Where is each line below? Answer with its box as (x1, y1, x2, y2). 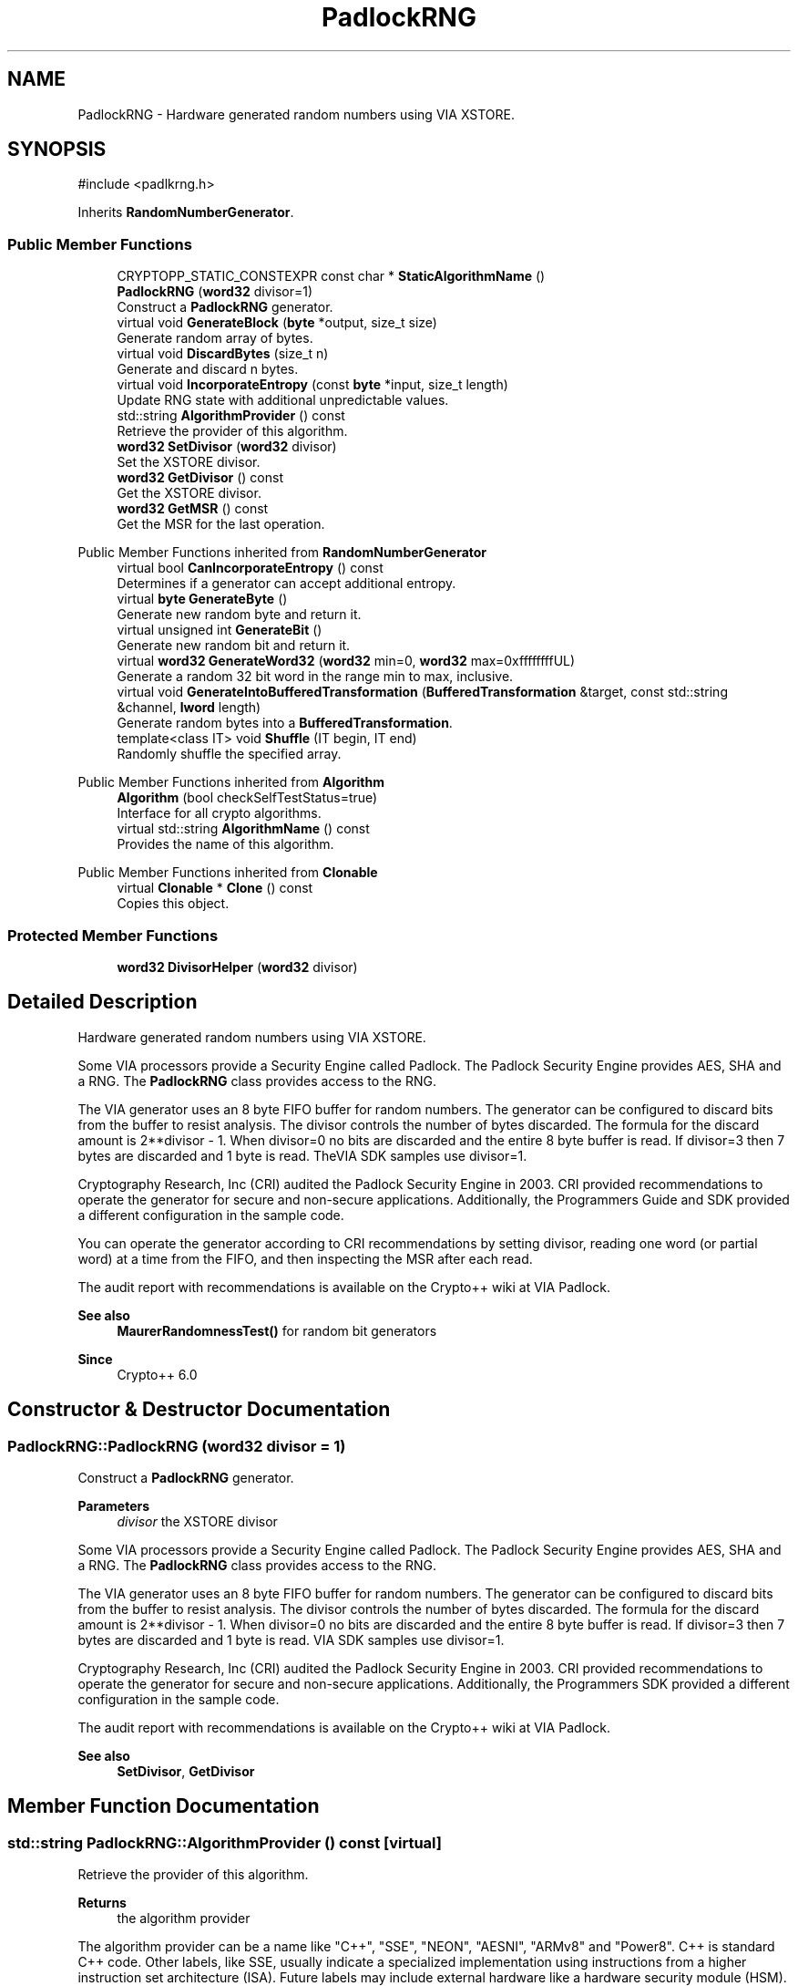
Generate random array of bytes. (117, 330, 313, 347)
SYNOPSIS (7, 138, 107, 161)
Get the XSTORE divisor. (117, 485, 261, 502)
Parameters (77, 1498, 150, 1514)
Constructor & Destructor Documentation (7, 1398, 391, 1422)
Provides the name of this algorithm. (117, 836, 334, 853)
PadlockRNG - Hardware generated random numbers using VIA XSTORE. (77, 106, 516, 122)
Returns (77, 1895, 127, 1911)
